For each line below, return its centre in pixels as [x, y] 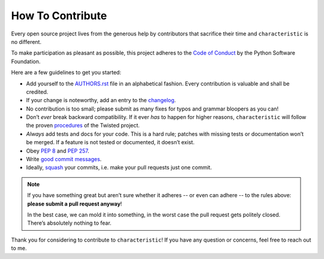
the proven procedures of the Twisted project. [83, 126]
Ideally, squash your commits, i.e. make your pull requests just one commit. [119, 168]
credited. [37, 92]
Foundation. [26, 61]
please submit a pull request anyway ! [75, 204]
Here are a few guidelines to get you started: [66, 73]
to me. [19, 248]
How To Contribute [59, 16]
